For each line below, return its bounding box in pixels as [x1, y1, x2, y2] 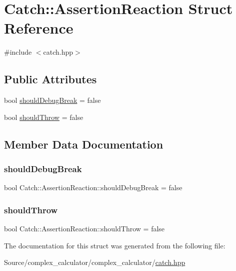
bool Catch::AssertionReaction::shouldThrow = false [4, 223, 165, 234]
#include [4, 47, 32, 57]
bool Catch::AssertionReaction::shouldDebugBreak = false [4, 182, 182, 193]
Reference [4, 18, 73, 38]
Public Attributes [4, 71, 97, 87]
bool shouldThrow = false [4, 111, 83, 122]
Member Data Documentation [4, 136, 163, 152]
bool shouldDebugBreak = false [4, 95, 101, 105]
